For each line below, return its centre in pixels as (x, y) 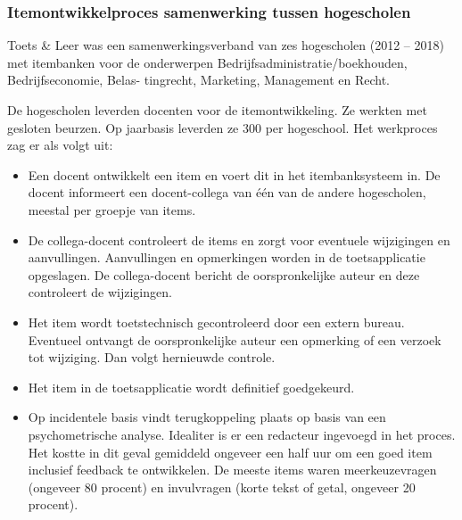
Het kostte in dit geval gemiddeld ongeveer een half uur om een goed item (230, 452)
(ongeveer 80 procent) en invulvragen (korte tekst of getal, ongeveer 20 (222, 487)
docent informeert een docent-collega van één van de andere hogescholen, (227, 192)
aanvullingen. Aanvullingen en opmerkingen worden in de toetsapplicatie (227, 257)
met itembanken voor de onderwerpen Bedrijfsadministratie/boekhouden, (207, 62)
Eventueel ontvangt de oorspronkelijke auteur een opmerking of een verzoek (235, 339)
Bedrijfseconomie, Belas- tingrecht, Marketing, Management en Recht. (198, 80)
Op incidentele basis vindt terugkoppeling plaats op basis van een (207, 417)
